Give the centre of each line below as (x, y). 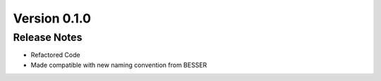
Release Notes (48, 37)
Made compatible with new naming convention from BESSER (119, 65)
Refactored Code (55, 55)
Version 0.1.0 (52, 18)
